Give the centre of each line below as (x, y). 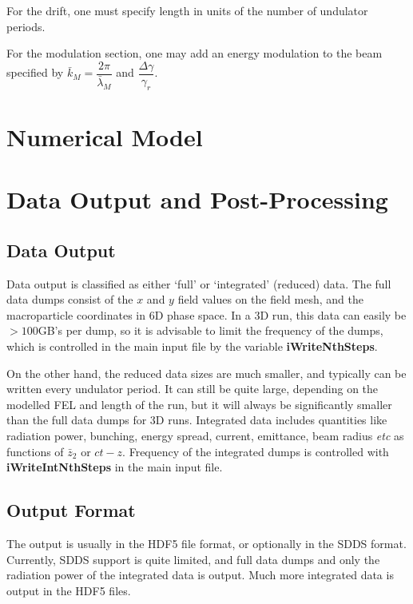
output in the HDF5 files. (69, 590)
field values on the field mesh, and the (270, 299)
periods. (26, 26)
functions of (35, 451)
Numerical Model (105, 136)
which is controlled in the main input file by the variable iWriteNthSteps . (192, 346)
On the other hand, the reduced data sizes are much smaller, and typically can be (206, 373)
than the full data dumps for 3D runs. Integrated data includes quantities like (197, 420)
